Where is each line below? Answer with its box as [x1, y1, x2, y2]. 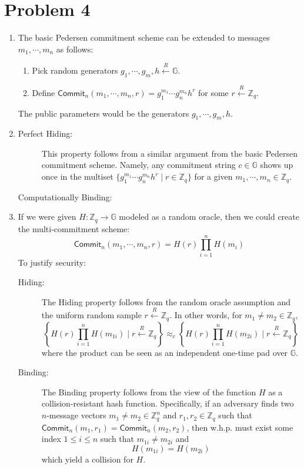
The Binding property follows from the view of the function [41, 385, 256, 398]
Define [32, 86, 55, 98]
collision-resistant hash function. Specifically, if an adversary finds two [41, 397, 294, 409]
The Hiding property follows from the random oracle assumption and [41, 295, 290, 308]
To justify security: [18, 256, 86, 268]
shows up [260, 158, 293, 171]
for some [198, 86, 229, 98]
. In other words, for [169, 309, 242, 321]
